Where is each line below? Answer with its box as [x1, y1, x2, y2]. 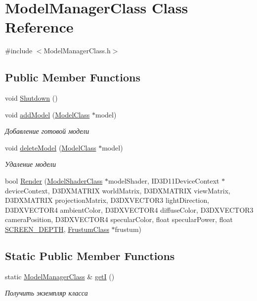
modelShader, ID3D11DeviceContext [108, 176, 219, 186]
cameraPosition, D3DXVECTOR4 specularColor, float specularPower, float [5, 214, 233, 225]
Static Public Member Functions [5, 248, 175, 263]
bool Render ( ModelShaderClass [5, 176, 103, 186]
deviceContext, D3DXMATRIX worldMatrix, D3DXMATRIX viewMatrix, [5, 185, 230, 195]
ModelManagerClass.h [43, 45, 111, 56]
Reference [5, 17, 74, 37]
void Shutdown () [5, 93, 58, 103]
